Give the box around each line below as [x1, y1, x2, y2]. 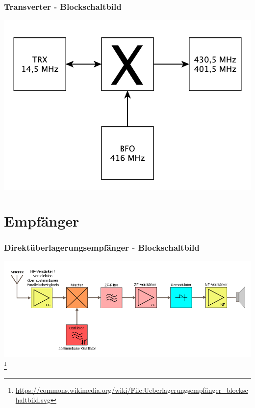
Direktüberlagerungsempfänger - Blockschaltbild [4, 241, 200, 253]
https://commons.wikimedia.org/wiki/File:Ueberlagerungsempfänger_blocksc [15, 384, 248, 395]
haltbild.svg [15, 394, 51, 405]
